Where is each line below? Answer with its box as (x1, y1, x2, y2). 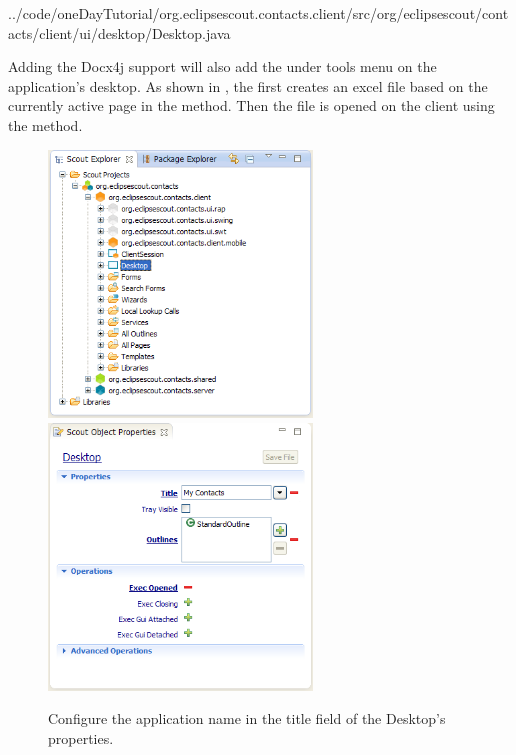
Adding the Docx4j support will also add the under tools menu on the (8, 56, 437, 77)
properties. (48, 727, 114, 748)
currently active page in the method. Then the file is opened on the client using (8, 95, 495, 116)
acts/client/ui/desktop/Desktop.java (8, 22, 231, 43)
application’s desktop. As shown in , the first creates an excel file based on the (8, 75, 488, 96)
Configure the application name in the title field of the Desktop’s (48, 708, 446, 729)
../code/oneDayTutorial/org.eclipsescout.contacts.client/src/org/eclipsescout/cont (8, 3, 509, 23)
